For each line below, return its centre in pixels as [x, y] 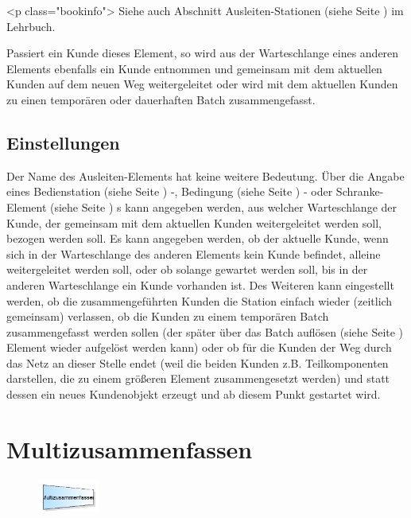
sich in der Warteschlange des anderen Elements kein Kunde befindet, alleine [194, 253]
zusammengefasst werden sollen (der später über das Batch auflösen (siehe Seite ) [205, 331]
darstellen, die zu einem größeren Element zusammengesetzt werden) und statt [198, 378]
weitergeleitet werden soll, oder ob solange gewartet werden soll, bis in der [187, 269]
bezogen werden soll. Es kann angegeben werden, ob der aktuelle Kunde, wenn [198, 238]
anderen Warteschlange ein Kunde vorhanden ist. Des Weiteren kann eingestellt [200, 284]
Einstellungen [63, 142]
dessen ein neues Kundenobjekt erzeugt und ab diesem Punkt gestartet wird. [194, 394]
